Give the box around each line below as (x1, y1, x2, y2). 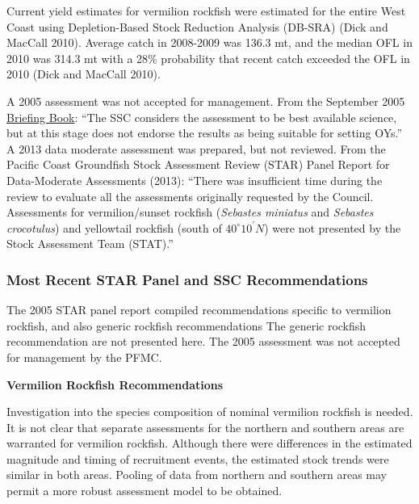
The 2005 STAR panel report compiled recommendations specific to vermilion (6, 301, 392, 318)
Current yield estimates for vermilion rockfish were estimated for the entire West (6, 2, 406, 19)
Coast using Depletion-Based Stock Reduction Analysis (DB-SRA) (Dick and (6, 18, 388, 35)
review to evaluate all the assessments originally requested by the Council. (6, 187, 374, 204)
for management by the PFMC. (6, 348, 162, 365)
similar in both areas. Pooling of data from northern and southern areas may (6, 466, 387, 483)
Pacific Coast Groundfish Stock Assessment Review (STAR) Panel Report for (6, 156, 390, 173)
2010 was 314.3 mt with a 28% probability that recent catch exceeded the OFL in (6, 49, 410, 66)
